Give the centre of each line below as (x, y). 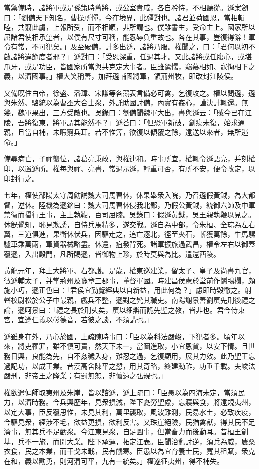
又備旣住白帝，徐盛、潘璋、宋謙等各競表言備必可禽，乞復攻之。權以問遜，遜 (129, 93)
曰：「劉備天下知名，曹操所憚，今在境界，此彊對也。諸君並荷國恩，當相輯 (124, 17)
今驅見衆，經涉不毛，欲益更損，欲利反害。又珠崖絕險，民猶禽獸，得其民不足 (129, 421)
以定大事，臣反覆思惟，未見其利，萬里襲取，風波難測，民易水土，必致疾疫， (129, 411)
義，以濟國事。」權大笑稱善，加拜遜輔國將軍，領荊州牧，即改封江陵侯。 (121, 76)
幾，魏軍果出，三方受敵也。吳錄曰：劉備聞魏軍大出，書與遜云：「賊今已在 (124, 112)
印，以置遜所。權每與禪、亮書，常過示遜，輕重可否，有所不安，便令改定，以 (129, 168)
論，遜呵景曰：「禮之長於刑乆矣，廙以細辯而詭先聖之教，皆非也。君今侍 (121, 309)
